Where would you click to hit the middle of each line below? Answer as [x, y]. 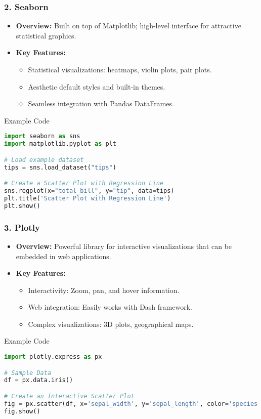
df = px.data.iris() [39, 380]
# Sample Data [28, 373]
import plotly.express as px [53, 357]
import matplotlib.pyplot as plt [60, 144]
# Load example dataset [44, 160]
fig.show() [22, 411]
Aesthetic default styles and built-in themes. [97, 86]
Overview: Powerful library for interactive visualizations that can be [124, 246]
